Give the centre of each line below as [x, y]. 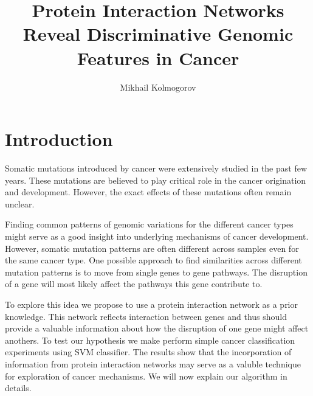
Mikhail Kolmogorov [158, 87]
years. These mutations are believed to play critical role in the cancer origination [156, 180]
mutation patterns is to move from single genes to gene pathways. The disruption [156, 272]
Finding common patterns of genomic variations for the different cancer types [149, 224]
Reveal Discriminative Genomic [158, 34]
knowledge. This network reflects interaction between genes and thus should [146, 316]
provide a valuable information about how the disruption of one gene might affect [157, 328]
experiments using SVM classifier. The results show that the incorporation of [148, 352]
